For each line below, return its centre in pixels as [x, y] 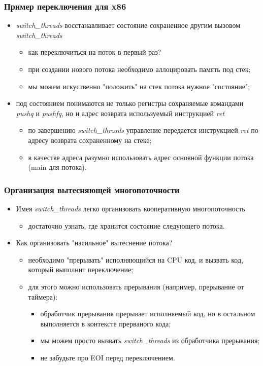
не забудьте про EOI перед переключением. [108, 357]
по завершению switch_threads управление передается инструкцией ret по [143, 130]
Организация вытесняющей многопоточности [92, 189]
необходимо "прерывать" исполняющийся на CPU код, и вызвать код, [136, 259]
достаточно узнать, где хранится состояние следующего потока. [126, 225]
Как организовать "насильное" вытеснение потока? [94, 243]
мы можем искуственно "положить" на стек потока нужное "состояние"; [139, 86]
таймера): [43, 296]
